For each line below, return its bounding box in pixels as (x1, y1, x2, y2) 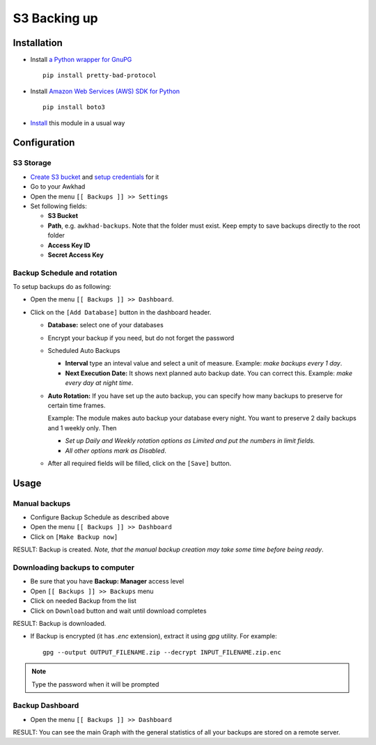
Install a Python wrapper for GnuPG (30, 56, 132, 64)
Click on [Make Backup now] (30, 533, 118, 541)
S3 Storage (13, 158, 52, 168)
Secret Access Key (47, 251, 104, 259)
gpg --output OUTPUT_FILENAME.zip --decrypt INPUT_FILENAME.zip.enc (42, 648, 281, 656)
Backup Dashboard (13, 700, 79, 710)
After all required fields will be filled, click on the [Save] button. (47, 459, 232, 467)
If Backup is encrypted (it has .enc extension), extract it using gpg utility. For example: (30, 632, 278, 641)
